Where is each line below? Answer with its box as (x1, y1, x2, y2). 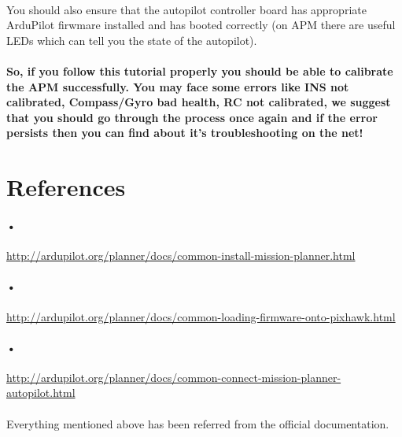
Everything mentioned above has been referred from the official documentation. (6, 415, 389, 431)
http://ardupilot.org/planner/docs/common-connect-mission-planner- (6, 368, 341, 385)
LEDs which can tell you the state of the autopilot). (6, 31, 257, 48)
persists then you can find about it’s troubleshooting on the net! (6, 124, 363, 141)
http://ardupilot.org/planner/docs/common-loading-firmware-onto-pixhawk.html (6, 308, 396, 324)
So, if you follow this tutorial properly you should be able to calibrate (6, 62, 393, 79)
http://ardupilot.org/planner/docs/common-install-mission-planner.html (6, 247, 356, 264)
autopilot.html (6, 384, 76, 401)
